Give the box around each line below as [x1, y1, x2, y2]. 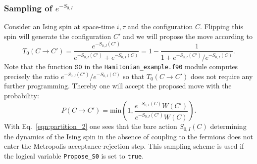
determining [210, 121, 247, 131]
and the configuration [127, 21, 193, 32]
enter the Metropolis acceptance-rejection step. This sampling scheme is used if [4, 141, 244, 151]
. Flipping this [200, 21, 243, 32]
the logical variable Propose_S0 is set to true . [4, 151, 144, 161]
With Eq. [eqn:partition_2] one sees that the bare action [4, 121, 177, 131]
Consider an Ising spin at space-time [4, 21, 115, 32]
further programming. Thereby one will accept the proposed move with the [4, 81, 232, 91]
